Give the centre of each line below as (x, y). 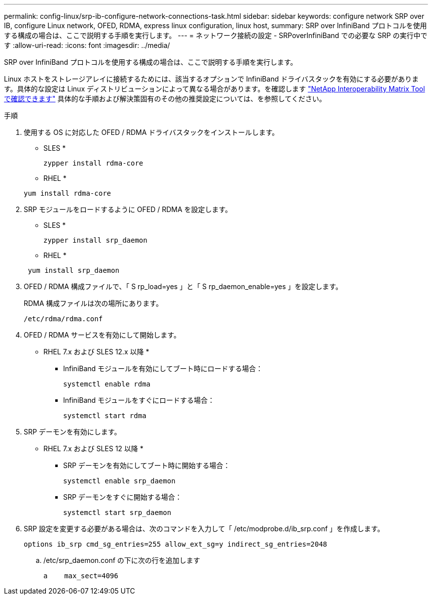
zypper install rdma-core (93, 163)
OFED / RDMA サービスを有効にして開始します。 (102, 335)
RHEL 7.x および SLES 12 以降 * (93, 449)
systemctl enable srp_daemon (119, 481)
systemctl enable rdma (107, 384)
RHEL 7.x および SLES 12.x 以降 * (96, 352)
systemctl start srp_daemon (117, 513)
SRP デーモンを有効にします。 (72, 432)
